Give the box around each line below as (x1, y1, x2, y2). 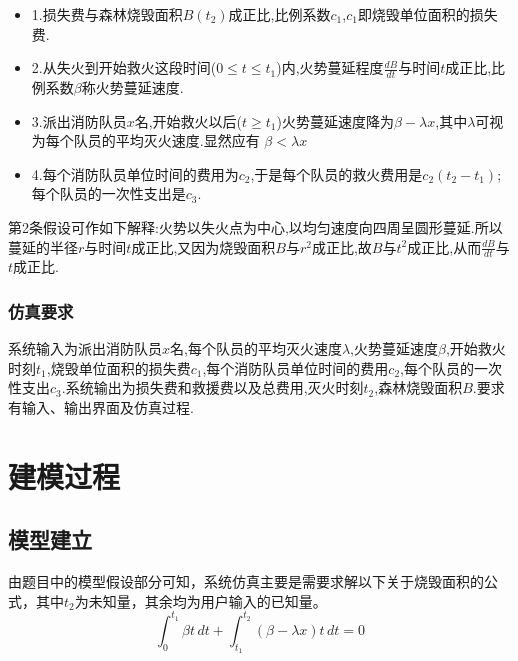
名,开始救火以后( (134, 110, 243, 131)
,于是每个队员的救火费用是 (250, 163, 423, 184)
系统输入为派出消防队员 (8, 338, 162, 359)
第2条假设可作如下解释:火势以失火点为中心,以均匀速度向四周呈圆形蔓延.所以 (8, 216, 503, 237)
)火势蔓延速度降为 (276, 110, 394, 131)
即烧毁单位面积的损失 (357, 4, 498, 24)
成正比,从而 (407, 236, 482, 257)
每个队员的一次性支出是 (31, 183, 186, 204)
